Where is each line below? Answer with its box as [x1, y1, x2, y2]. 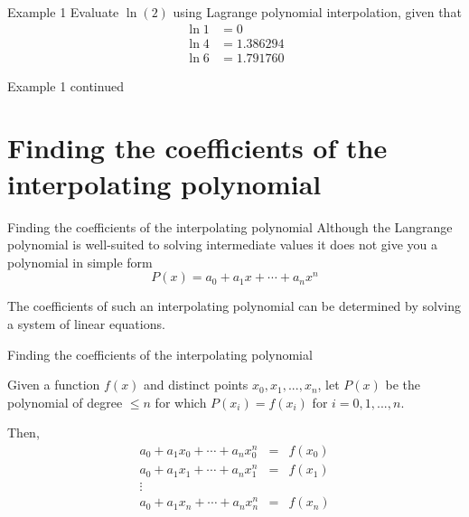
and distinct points [144, 375, 249, 394]
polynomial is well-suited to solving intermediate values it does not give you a [7, 235, 438, 254]
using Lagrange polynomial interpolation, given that [173, 3, 462, 21]
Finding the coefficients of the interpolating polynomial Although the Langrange [7, 217, 453, 236]
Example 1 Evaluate [7, 3, 119, 21]
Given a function [7, 375, 100, 394]
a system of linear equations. [7, 314, 165, 333]
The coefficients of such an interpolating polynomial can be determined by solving [7, 296, 461, 315]
